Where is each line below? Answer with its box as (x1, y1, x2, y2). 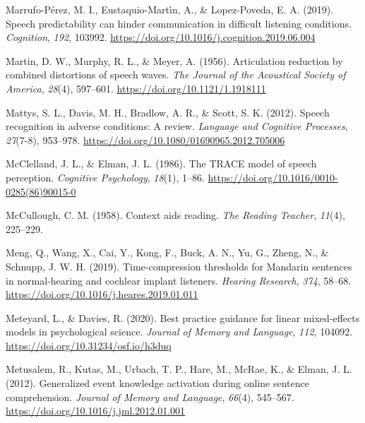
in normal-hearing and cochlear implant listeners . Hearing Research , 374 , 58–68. (6, 273, 352, 287)
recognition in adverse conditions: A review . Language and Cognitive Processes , (6, 119, 348, 133)
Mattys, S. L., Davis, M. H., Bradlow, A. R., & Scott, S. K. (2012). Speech (6, 105, 330, 119)
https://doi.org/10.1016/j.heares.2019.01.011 (6, 287, 198, 302)
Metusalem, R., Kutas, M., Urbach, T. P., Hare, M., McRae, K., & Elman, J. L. (6, 362, 352, 376)
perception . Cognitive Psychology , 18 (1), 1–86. (6, 169, 205, 184)
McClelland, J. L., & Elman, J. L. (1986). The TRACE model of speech (6, 156, 317, 171)
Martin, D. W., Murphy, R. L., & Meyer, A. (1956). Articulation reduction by (6, 53, 343, 68)
